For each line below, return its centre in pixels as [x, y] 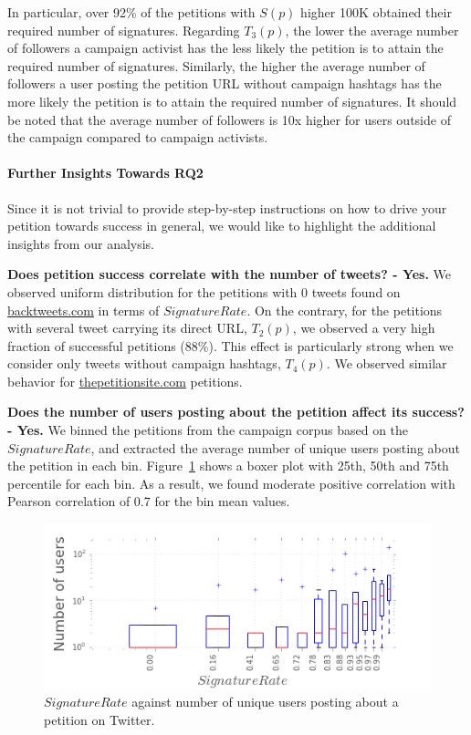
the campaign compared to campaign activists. [138, 137]
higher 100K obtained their [376, 12]
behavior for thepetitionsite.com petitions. [125, 381]
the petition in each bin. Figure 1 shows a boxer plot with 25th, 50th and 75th [228, 466]
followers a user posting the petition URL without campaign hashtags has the [225, 83]
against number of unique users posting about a [265, 702]
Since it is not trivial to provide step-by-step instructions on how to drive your [227, 207]
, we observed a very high [364, 328]
